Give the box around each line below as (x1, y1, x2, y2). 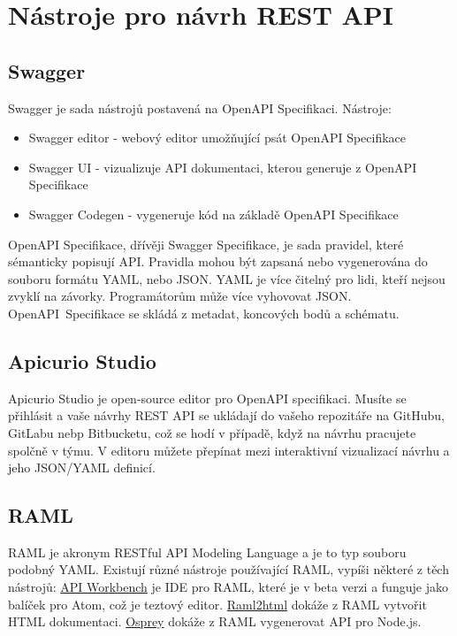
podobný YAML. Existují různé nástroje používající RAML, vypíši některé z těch (8, 560, 449, 579)
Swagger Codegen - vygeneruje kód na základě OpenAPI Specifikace (28, 204, 399, 223)
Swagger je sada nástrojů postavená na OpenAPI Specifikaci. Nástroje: (8, 98, 392, 117)
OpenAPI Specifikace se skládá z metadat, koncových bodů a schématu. (8, 303, 400, 322)
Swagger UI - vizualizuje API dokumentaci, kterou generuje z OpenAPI (28, 157, 417, 176)
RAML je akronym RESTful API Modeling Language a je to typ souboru (8, 542, 407, 561)
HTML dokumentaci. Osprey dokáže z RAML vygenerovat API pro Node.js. (8, 612, 422, 631)
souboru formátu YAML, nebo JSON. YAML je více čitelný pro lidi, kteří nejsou (8, 269, 446, 287)
